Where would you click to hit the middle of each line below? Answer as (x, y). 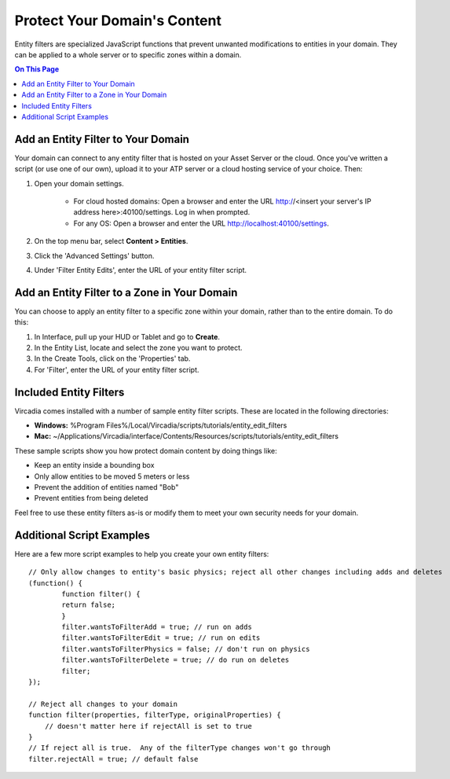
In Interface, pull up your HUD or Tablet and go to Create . (127, 336)
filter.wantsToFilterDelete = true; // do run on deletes (176, 660)
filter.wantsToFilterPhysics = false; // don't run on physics (186, 649)
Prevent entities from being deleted (91, 498)
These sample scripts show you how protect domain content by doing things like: (146, 450)
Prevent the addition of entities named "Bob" (106, 487)
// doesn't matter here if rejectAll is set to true (148, 726)
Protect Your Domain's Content (118, 20)
